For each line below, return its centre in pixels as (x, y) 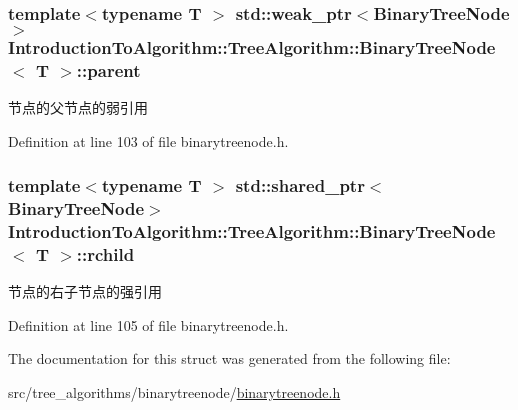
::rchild (105, 253)
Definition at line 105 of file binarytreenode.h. (148, 324)
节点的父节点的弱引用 (78, 107)
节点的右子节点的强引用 (85, 291)
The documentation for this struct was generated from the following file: (229, 358)
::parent (108, 69)
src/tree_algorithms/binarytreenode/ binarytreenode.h (174, 392)
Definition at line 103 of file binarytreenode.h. (148, 140)
